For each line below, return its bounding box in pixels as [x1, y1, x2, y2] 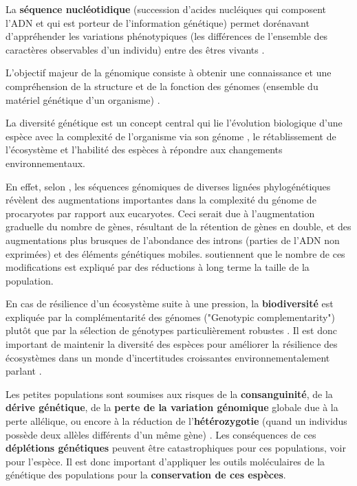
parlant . [6, 364, 42, 378]
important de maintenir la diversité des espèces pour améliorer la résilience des [6, 337, 338, 351]
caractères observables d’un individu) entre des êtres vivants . [6, 42, 265, 56]
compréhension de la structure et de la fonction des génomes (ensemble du [6, 78, 318, 93]
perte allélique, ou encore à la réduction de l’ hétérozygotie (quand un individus [6, 414, 347, 428]
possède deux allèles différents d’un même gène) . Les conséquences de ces [6, 427, 316, 441]
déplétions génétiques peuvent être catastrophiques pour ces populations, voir [6, 441, 346, 455]
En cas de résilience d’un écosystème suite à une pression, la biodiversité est [6, 296, 334, 311]
